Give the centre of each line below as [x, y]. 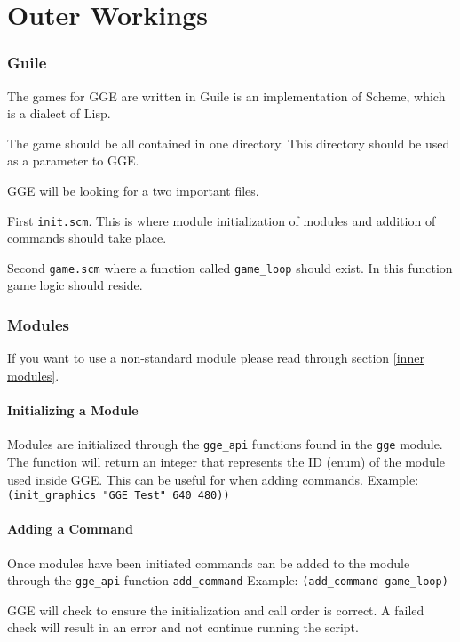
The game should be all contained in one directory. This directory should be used [229, 143]
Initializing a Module [73, 410]
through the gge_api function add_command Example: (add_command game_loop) [228, 580]
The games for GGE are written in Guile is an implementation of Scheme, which [226, 96]
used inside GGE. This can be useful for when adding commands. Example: [213, 479]
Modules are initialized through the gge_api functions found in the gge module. [225, 444]
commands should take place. [87, 238]
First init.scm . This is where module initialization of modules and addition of [222, 220]
